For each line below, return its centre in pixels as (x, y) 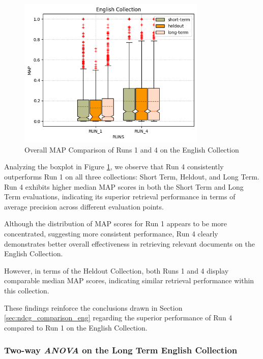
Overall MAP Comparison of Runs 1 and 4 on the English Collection (132, 149)
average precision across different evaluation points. (84, 206)
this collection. (27, 290)
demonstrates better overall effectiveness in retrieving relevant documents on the (129, 243)
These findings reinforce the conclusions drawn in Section (93, 307)
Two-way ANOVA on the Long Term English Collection (121, 350)
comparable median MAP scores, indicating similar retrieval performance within (129, 280)
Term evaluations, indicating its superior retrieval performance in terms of (120, 197)
